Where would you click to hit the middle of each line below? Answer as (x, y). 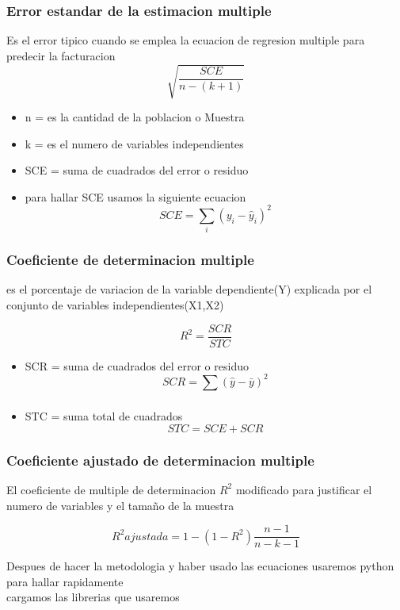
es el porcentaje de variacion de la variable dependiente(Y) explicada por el (189, 289)
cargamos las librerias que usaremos (93, 597)
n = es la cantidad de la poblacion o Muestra (135, 116)
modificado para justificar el (304, 489)
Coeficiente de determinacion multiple (130, 260)
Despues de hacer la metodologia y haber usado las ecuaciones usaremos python (200, 566)
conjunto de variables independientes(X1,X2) (115, 304)
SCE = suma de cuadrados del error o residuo (137, 170)
